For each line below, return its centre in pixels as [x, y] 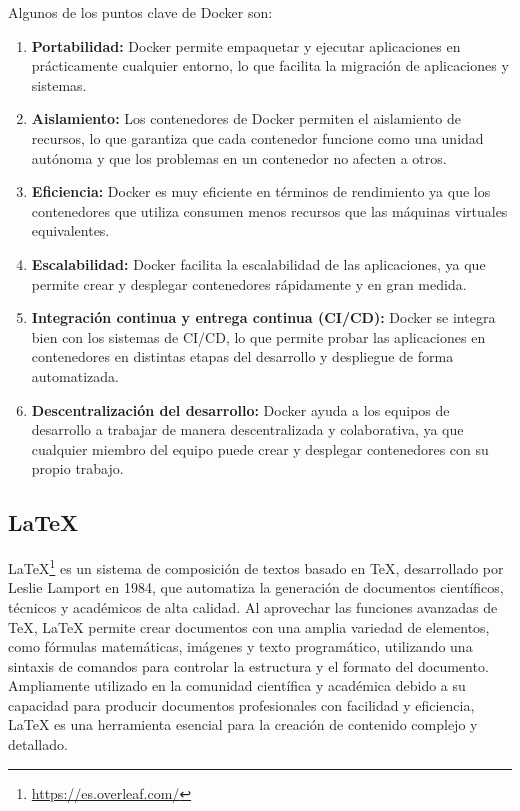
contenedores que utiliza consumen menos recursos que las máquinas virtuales [269, 210]
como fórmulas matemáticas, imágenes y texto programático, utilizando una [240, 646]
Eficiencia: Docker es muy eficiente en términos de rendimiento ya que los [261, 191]
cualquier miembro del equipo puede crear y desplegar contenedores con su [260, 448]
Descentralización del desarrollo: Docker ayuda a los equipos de [240, 409]
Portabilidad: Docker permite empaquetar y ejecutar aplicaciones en [246, 45]
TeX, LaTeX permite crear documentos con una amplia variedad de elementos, [249, 626]
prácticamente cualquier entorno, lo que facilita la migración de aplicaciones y [270, 65]
